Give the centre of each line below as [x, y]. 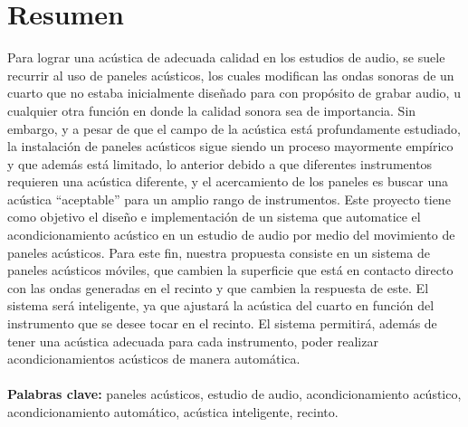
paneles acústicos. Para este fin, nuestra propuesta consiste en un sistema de [219, 252]
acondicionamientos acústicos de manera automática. [154, 359]
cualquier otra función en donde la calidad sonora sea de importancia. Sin [212, 110]
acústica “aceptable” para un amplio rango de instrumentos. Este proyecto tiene [229, 199]
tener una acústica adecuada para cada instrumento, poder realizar [193, 341]
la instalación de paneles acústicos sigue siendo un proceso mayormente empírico [230, 146]
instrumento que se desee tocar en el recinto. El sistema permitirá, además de [222, 323]
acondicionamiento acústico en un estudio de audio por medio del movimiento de [231, 235]
